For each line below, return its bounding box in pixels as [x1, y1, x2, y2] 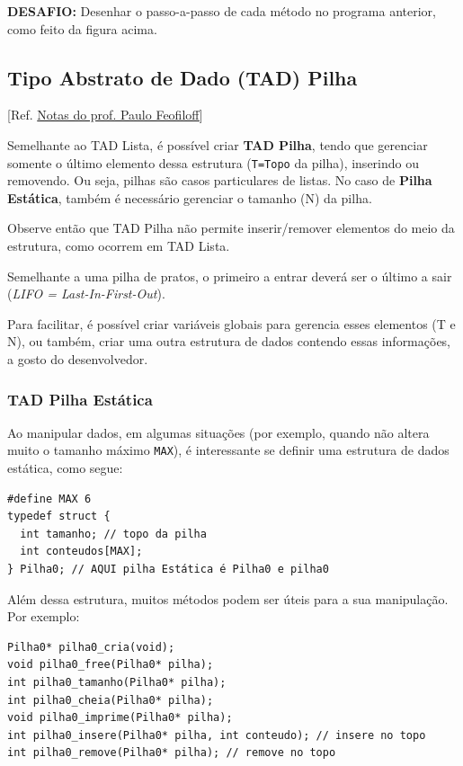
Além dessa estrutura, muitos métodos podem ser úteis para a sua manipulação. [7, 589, 449, 608]
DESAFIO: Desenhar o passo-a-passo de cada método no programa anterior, [7, 2, 436, 20]
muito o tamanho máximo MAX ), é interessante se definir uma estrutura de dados [7, 441, 450, 459]
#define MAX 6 [7, 492, 92, 505]
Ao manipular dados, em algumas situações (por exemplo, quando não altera [7, 423, 430, 441]
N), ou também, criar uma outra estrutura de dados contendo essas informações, [7, 332, 451, 351]
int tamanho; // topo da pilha [20, 527, 207, 540]
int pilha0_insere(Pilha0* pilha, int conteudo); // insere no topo [7, 728, 426, 742]
